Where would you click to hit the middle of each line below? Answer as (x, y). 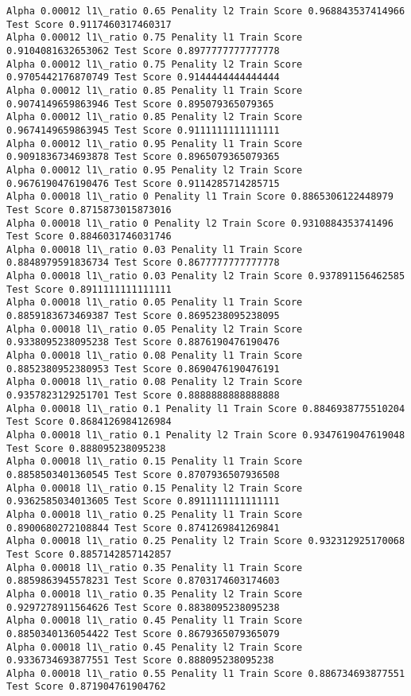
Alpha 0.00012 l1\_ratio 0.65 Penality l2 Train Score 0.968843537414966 (206, 11)
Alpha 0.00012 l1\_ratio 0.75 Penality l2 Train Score (155, 64)
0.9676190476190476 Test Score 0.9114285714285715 (143, 183)
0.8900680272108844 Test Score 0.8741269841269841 (143, 528)
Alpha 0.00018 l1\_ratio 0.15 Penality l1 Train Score (155, 462)
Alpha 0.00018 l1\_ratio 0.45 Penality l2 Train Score (155, 647)
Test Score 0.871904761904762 (86, 687)
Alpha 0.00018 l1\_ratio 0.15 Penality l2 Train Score (155, 488)
